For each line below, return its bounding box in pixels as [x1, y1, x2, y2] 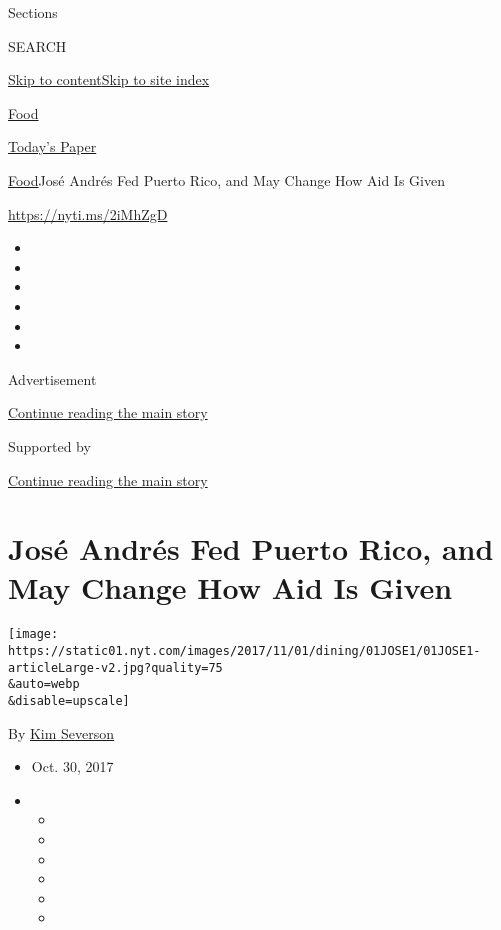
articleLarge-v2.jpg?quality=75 [8, 660, 223, 675]
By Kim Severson [8, 722, 115, 743]
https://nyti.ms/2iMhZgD [8, 203, 168, 224]
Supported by [8, 435, 91, 456]
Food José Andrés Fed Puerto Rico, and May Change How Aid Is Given [8, 169, 445, 190]
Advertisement [8, 368, 97, 389]
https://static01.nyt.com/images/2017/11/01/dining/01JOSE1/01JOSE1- [8, 644, 481, 659]
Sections [8, 2, 58, 22]
